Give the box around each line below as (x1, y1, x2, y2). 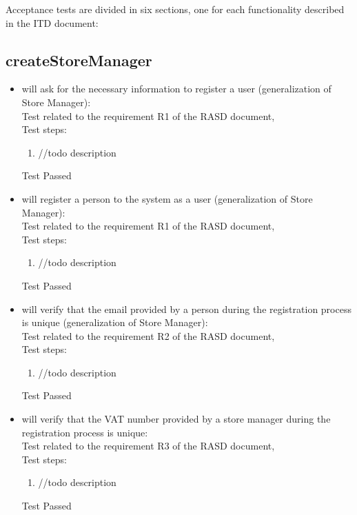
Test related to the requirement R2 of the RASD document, (21, 328, 275, 343)
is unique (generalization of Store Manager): (21, 315, 208, 330)
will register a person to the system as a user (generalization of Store (21, 191, 313, 205)
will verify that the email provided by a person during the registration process (21, 301, 351, 316)
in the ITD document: (6, 15, 99, 30)
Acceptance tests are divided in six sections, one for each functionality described (6, 2, 345, 16)
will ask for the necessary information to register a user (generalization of (21, 81, 331, 96)
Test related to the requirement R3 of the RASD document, (21, 438, 275, 453)
